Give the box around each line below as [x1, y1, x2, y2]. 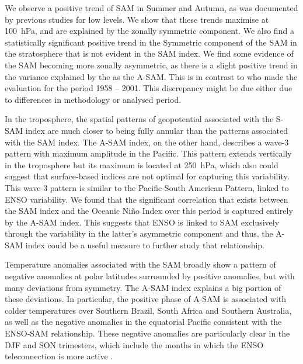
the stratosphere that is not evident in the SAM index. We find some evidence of [5, 47, 294, 60]
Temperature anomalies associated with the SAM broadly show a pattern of [5, 258, 276, 271]
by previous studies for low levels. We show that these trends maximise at [5, 13, 269, 25]
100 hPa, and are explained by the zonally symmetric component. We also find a [5, 25, 294, 37]
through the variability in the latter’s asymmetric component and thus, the [5, 227, 273, 240]
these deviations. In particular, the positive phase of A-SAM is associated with [5, 293, 287, 305]
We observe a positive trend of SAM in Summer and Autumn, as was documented [5, 2, 298, 13]
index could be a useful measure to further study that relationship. [25, 238, 265, 251]
